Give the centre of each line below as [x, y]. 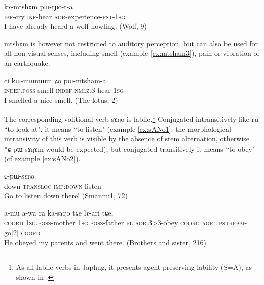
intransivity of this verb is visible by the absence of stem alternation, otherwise [127, 139]
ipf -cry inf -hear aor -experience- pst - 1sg [65, 16]
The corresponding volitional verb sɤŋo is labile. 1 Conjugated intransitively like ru [131, 118]
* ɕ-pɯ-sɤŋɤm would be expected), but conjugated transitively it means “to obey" [130, 148]
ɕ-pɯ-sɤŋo [20, 175]
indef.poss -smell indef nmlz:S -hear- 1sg [64, 90]
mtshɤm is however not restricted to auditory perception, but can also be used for [131, 43]
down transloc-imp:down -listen [53, 185]
